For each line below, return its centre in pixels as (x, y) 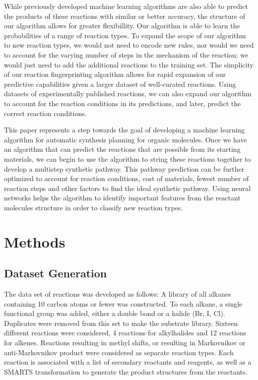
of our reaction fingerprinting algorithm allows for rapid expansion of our (115, 74)
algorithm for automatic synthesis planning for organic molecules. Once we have (126, 139)
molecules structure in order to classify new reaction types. (94, 207)
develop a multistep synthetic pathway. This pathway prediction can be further (124, 168)
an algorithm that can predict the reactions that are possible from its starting (122, 149)
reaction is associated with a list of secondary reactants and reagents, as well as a (128, 362)
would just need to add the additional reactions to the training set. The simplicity (129, 64)
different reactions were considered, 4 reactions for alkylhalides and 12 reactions (125, 333)
